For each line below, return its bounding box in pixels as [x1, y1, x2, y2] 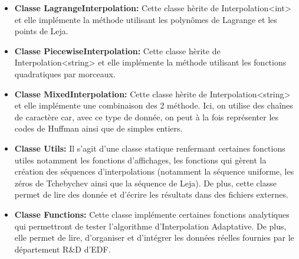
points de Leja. [14, 25, 68, 37]
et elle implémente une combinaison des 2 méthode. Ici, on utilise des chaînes [14, 99, 293, 112]
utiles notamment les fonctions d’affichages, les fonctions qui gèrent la [14, 153, 267, 166]
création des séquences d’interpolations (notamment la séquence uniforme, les [14, 165, 294, 178]
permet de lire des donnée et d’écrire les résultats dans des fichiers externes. [14, 188, 288, 201]
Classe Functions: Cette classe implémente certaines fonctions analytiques [14, 208, 290, 220]
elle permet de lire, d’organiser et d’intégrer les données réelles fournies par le [14, 231, 294, 244]
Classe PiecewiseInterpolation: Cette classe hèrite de [14, 44, 221, 57]
